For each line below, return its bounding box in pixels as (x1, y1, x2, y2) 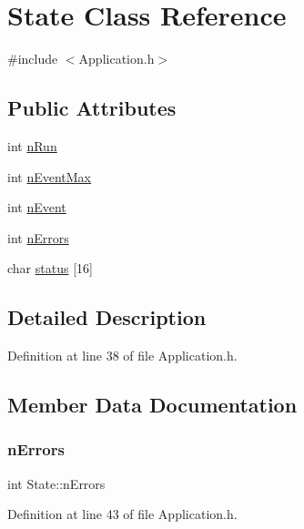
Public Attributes (7, 94, 177, 122)
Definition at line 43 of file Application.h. (7, 504, 238, 524)
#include (7, 49, 58, 68)
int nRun (7, 136, 57, 155)
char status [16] (7, 259, 93, 278)
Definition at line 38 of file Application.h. (7, 346, 238, 365)
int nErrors (7, 228, 69, 247)
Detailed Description (7, 303, 207, 331)
